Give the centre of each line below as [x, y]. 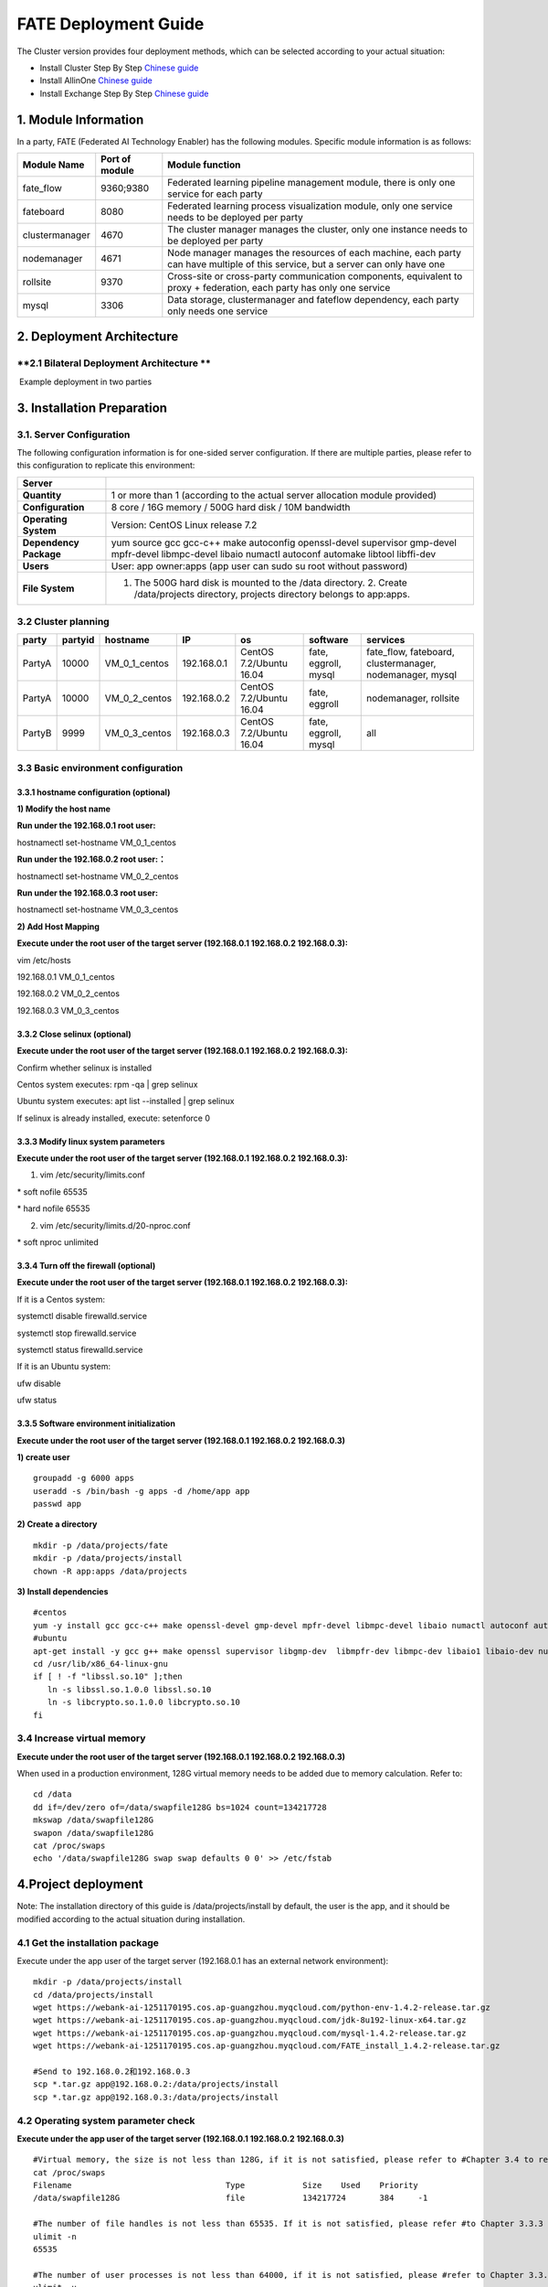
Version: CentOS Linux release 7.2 [184, 524]
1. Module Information [80, 119]
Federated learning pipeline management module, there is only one [311, 183]
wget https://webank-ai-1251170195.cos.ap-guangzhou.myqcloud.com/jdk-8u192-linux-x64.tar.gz [250, 2020]
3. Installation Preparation [92, 408]
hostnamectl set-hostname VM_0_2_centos [98, 876]
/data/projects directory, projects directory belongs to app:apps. [272, 594]
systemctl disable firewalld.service [82, 1316]
